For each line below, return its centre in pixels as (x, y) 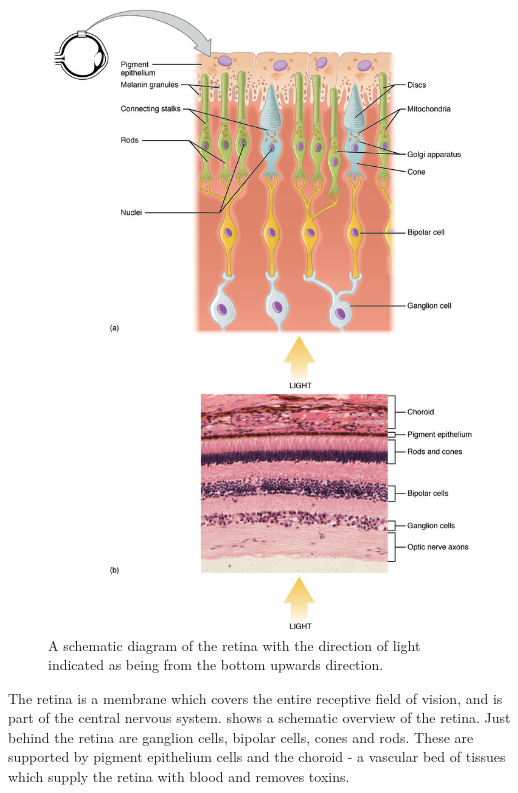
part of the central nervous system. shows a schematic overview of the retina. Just (259, 717)
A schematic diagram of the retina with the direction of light (234, 644)
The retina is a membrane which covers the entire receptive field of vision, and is (255, 697)
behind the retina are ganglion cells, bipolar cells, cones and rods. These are (241, 736)
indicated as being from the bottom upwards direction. (216, 664)
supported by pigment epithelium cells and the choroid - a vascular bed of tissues (257, 756)
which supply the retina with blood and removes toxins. (179, 776)
